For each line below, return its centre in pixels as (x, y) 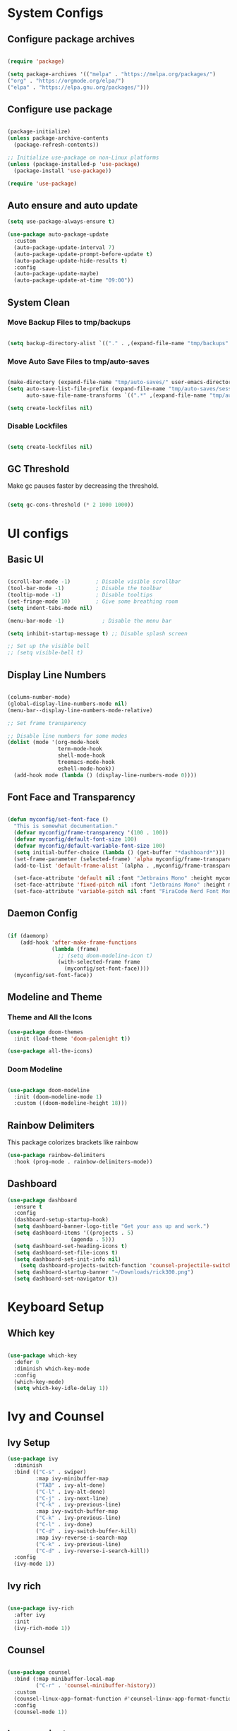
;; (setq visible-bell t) (45, 653)
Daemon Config (42, 913)
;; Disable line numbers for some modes (68, 736)
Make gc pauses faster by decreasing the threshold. (83, 486)
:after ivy (30, 1615)
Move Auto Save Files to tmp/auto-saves (78, 361)
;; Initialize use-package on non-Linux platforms (83, 157)
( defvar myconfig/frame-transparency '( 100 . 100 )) (91, 833)
